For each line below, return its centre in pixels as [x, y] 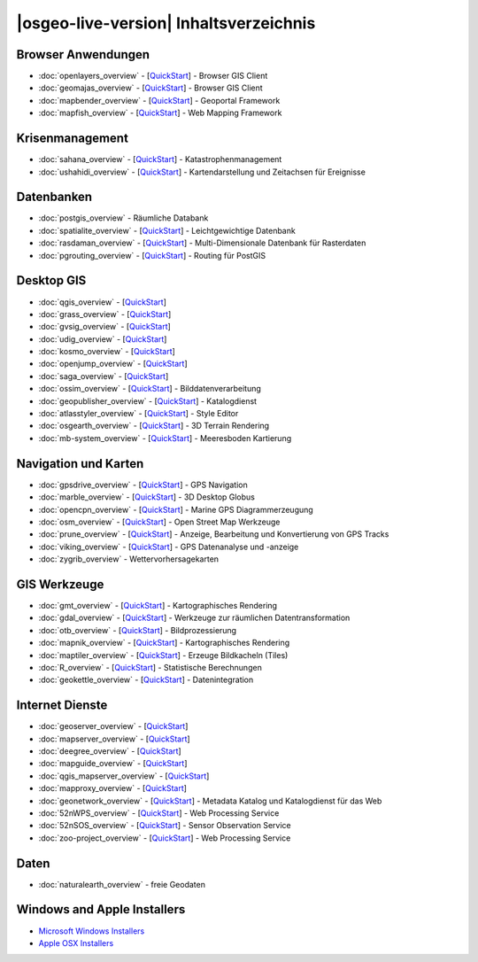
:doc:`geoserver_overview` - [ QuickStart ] [113, 726]
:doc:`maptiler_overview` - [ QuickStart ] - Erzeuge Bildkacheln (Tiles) [163, 655]
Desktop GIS [51, 280]
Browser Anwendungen [83, 54]
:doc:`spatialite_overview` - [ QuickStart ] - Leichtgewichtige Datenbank [167, 230]
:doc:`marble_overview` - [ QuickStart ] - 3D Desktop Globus [147, 497]
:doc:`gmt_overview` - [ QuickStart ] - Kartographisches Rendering [158, 605]
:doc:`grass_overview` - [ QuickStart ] [105, 314]
